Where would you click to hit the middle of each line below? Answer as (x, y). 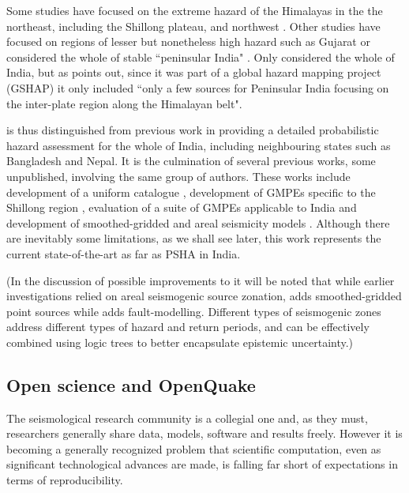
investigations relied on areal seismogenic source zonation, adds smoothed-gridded (204, 296)
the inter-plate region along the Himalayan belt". (124, 103)
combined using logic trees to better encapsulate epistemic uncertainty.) (180, 342)
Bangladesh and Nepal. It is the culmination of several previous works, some (191, 161)
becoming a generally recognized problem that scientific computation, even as (194, 448)
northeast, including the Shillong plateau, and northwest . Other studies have (193, 26)
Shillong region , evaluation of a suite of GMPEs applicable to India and (182, 207)
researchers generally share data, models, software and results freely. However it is (204, 433)
